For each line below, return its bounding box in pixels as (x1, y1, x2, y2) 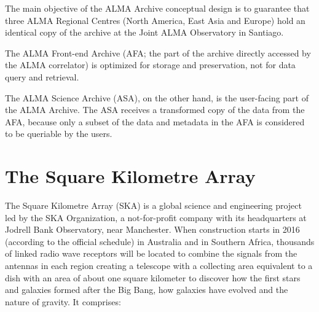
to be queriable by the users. (5, 127, 112, 140)
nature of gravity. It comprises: (5, 295, 121, 308)
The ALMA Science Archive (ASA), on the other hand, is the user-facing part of (5, 91, 309, 104)
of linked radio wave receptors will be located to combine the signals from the (5, 247, 297, 260)
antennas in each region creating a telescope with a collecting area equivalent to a (5, 259, 313, 272)
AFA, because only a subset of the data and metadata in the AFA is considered (5, 115, 305, 128)
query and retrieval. (5, 70, 79, 83)
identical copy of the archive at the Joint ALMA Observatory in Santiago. (5, 26, 284, 39)
